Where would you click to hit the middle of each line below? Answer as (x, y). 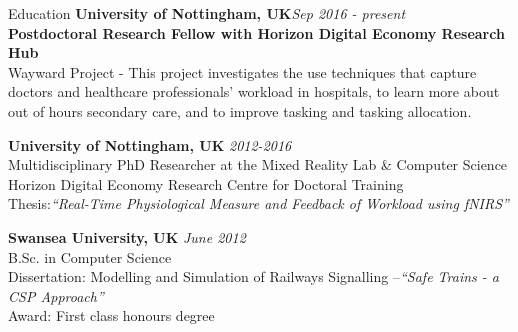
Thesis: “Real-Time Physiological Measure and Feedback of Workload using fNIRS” (258, 203)
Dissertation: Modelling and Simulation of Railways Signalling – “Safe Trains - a (253, 276)
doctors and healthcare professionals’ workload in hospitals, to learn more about (254, 91)
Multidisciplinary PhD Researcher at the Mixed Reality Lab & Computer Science (258, 164)
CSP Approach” (56, 295)
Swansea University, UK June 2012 (127, 236)
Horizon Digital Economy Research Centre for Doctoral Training (206, 183)
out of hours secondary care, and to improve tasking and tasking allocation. (240, 110)
